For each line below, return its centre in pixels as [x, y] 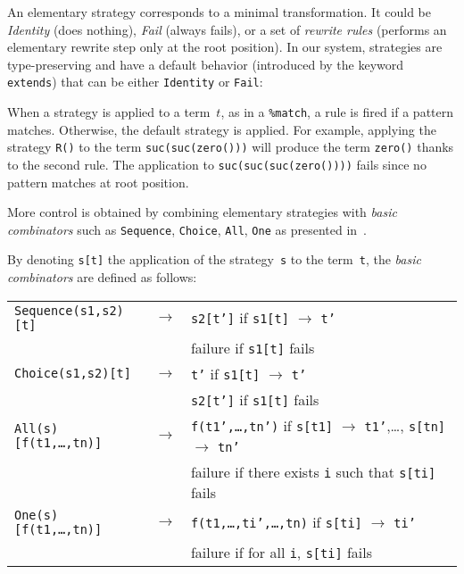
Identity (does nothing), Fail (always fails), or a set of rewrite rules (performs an [227, 29]
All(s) [37, 428]
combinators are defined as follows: [102, 277]
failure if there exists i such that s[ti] [313, 471]
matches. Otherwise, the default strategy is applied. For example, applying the [222, 129]
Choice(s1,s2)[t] [73, 374]
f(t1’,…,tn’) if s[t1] [262, 425]
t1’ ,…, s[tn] [405, 425]
